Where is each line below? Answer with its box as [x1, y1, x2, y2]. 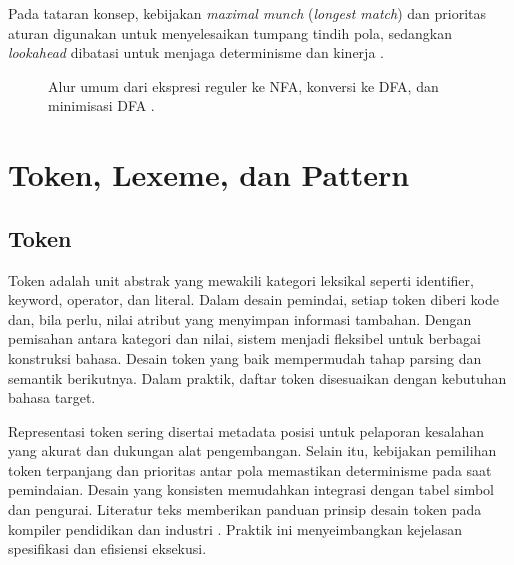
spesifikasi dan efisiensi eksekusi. [8, 538, 207, 559]
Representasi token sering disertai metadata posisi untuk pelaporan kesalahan [8, 420, 485, 441]
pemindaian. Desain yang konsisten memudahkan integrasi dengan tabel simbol [8, 479, 494, 500]
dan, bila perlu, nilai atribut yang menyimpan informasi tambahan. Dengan [8, 308, 472, 329]
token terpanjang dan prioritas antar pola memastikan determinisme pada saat [8, 459, 492, 480]
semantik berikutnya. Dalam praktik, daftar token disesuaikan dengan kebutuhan [8, 367, 507, 388]
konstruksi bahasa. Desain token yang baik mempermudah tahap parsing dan [8, 347, 482, 368]
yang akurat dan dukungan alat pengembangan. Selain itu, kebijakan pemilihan [8, 440, 497, 461]
